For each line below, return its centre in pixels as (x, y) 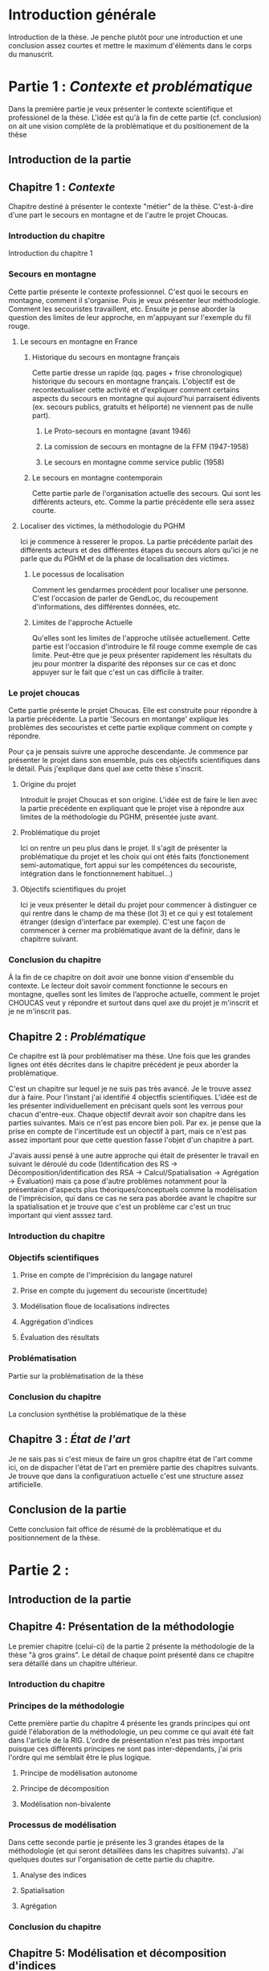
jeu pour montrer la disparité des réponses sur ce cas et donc (134, 663)
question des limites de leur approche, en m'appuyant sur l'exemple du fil (130, 317)
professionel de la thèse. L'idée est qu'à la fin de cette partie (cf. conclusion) (135, 117)
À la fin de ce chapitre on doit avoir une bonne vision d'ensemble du (121, 977)
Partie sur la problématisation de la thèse (76, 1375)
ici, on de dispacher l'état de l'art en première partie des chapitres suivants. (133, 1467)
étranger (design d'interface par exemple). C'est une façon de (123, 921)
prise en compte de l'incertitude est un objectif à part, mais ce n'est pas (127, 1132)
